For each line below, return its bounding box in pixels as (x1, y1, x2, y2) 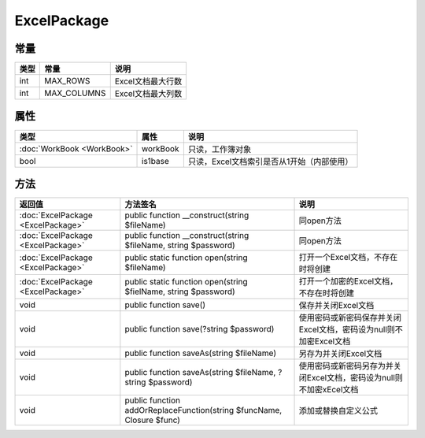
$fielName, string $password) (124, 286, 235, 297)
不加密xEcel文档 (298, 384, 359, 395)
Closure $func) (124, 414, 181, 425)
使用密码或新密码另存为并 (298, 361, 394, 372)
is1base (142, 155, 169, 166)
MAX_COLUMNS (44, 87, 106, 98)
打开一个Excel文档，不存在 (298, 252, 398, 263)
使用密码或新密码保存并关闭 (298, 312, 401, 323)
